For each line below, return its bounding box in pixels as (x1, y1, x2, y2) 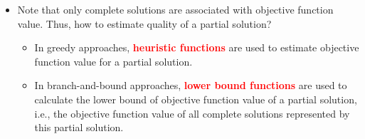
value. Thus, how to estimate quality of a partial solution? (17, 16, 272, 31)
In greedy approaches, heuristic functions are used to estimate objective (34, 40, 359, 55)
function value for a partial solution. (34, 53, 193, 68)
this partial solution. (34, 120, 124, 135)
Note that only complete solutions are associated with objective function (17, 2, 334, 16)
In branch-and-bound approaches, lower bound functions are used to (34, 78, 347, 93)
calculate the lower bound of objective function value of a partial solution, (34, 91, 357, 106)
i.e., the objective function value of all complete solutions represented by (34, 105, 350, 120)
